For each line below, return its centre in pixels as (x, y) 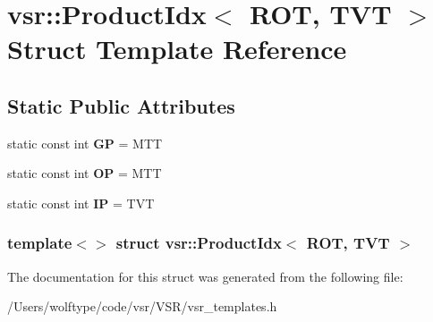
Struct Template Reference (177, 49)
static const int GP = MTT (85, 143)
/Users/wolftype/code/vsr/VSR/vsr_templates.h (142, 306)
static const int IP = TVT (81, 203)
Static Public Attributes (121, 105)
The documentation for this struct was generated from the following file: (205, 276)
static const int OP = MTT (85, 173)
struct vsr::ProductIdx (199, 243)
